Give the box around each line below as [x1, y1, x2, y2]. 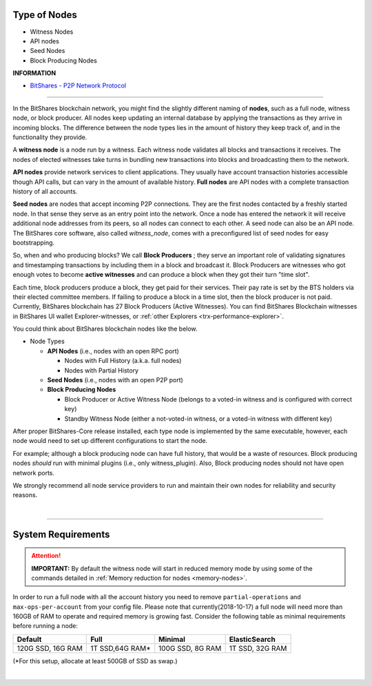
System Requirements [12, 528, 110, 540]
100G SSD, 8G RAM [158, 643, 222, 653]
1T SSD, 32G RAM [229, 643, 287, 653]
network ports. [12, 468, 55, 477]
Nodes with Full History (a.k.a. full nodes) [64, 357, 182, 365]
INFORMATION [12, 69, 56, 77]
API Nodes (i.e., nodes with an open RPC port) [47, 346, 179, 355]
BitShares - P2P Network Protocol [30, 81, 127, 90]
